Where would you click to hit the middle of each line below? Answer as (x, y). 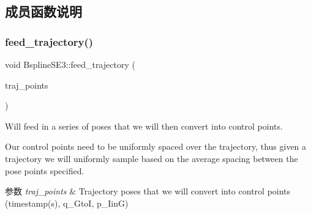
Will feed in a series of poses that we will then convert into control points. (144, 126)
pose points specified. (45, 170)
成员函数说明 (43, 11)
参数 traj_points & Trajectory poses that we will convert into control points (148, 191)
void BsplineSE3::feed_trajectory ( (70, 64)
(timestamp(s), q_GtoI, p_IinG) (67, 203)
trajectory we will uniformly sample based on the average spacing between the (152, 158)
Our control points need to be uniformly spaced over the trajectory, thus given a (156, 146)
